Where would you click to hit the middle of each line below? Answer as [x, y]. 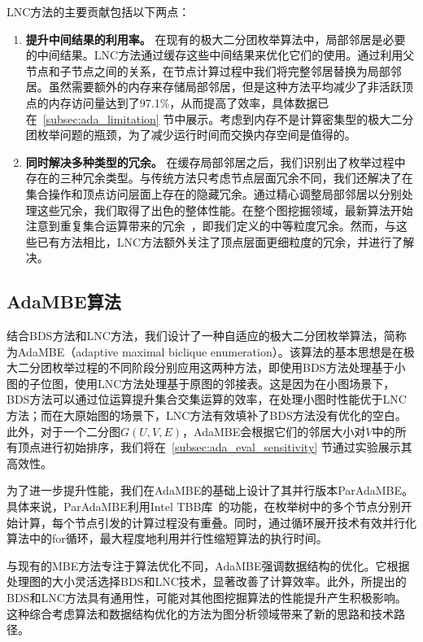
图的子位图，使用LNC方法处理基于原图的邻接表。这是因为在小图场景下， [201, 383]
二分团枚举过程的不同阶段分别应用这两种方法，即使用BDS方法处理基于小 [211, 367]
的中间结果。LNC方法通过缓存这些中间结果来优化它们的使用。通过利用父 [220, 55]
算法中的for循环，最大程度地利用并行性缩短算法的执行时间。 [167, 538]
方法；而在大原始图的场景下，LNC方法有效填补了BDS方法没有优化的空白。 [207, 415]
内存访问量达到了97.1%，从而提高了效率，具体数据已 [189, 102]
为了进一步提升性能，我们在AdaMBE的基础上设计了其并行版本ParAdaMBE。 [210, 490]
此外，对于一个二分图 [63, 431]
